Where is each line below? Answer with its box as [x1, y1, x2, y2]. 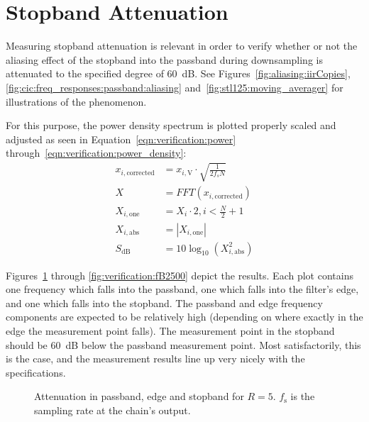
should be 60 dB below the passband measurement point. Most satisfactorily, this [6, 337, 361, 352]
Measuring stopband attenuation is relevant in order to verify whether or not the [6, 38, 358, 53]
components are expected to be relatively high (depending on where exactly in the [6, 309, 363, 324]
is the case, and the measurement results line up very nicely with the [6, 351, 305, 366]
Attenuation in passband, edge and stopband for [34, 389, 244, 404]
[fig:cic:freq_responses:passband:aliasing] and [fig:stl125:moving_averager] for [6, 79, 343, 94]
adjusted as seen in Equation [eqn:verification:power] [6, 131, 236, 146]
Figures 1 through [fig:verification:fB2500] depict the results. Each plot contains [6, 267, 353, 282]
